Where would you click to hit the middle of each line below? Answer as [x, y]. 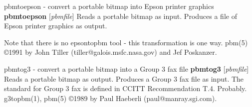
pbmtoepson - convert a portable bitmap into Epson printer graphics [109, 6]
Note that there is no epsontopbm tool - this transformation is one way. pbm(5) [126, 42]
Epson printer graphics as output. [56, 26]
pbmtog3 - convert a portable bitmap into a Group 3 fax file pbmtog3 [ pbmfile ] [126, 68]
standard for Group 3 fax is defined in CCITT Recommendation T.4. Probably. [126, 88]
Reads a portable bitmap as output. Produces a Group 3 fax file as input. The [124, 78]
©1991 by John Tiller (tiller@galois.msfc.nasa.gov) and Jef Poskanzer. [111, 52]
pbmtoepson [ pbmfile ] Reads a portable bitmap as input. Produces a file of [121, 16]
